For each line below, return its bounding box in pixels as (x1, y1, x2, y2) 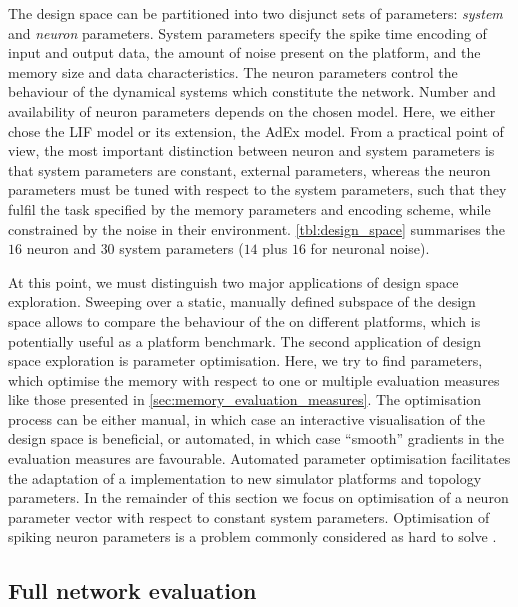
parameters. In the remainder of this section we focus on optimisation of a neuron (8, 487, 509, 508)
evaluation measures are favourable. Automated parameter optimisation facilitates (8, 448, 511, 469)
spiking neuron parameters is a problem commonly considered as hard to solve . (8, 526, 497, 547)
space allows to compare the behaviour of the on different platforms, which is (8, 310, 481, 331)
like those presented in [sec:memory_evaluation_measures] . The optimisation (8, 389, 482, 410)
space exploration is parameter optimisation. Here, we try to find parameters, (8, 350, 483, 371)
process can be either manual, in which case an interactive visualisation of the (8, 408, 485, 429)
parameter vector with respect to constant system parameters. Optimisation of (8, 506, 490, 527)
